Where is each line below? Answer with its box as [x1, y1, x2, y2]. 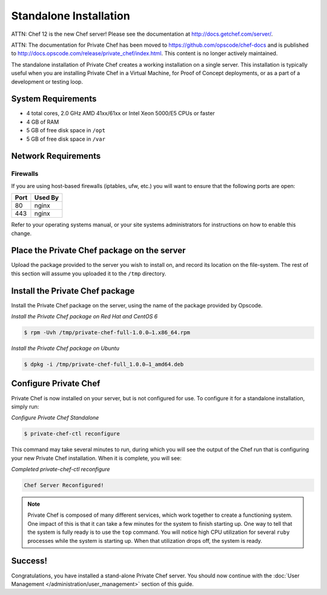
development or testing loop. [11, 78, 83, 85]
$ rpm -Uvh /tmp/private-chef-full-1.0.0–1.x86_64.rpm [24, 329, 190, 336]
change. [11, 229, 32, 237]
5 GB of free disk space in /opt [26, 127, 106, 134]
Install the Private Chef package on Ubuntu [11, 345, 119, 352]
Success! [11, 556, 48, 566]
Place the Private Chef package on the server [11, 246, 186, 256]
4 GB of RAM [26, 118, 59, 126]
